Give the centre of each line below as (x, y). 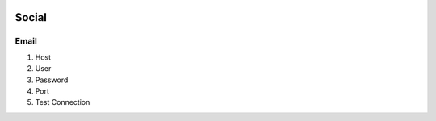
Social (31, 17)
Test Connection (63, 102)
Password (52, 80)
